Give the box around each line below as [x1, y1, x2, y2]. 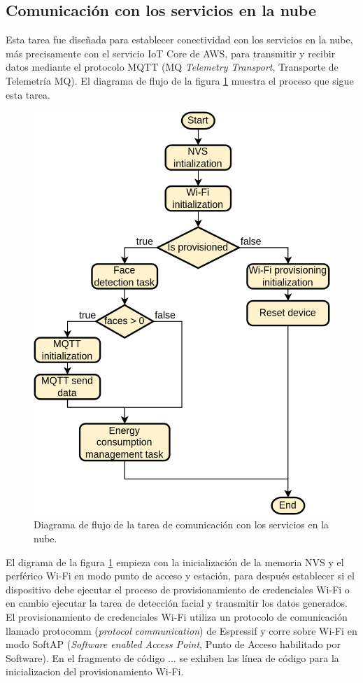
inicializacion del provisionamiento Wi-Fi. [6, 664, 184, 679]
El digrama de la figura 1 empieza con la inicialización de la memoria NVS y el [6, 554, 344, 569]
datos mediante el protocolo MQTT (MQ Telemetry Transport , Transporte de [6, 59, 339, 74]
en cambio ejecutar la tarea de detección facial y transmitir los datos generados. [6, 596, 348, 610]
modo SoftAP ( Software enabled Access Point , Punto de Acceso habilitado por [6, 637, 341, 652]
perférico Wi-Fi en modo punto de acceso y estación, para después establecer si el [6, 568, 355, 583]
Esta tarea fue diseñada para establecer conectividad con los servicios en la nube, [6, 32, 353, 47]
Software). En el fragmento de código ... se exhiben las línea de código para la [6, 650, 339, 665]
